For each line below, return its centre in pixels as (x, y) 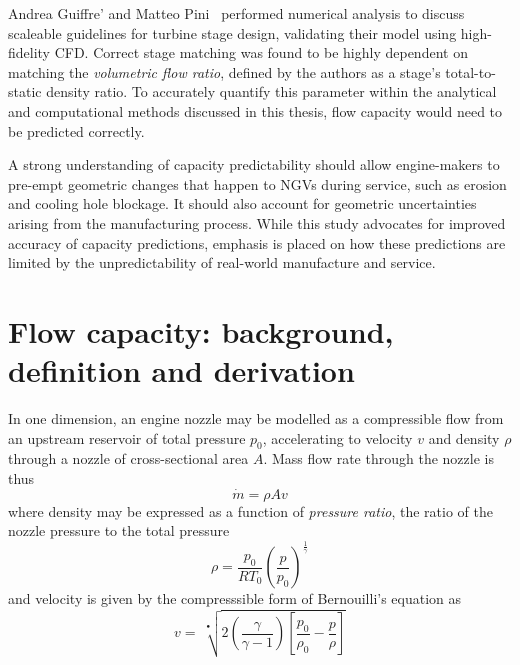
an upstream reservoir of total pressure (127, 437)
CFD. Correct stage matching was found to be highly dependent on (261, 52)
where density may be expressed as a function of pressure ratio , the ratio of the (250, 510)
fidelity (29, 52)
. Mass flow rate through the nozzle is (378, 458)
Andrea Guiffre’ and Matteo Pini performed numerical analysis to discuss (236, 13)
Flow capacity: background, (201, 330)
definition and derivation (181, 370)
